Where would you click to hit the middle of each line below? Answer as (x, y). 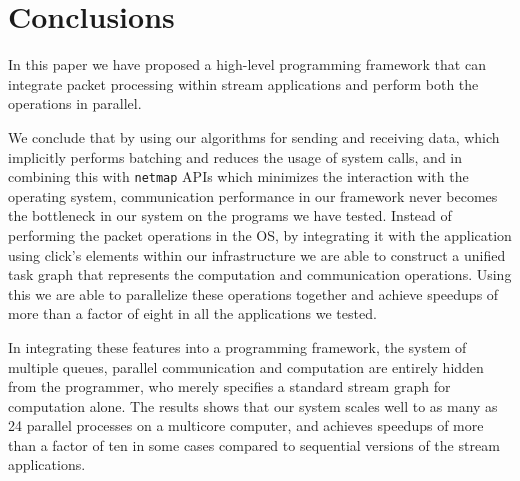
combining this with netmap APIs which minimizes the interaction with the (238, 176)
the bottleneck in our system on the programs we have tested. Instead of (230, 215)
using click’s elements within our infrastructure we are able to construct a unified (257, 254)
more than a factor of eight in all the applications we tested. (192, 313)
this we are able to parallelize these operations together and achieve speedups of (253, 293)
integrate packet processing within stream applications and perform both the (243, 83)
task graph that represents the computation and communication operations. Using (260, 274)
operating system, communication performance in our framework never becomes (253, 195)
